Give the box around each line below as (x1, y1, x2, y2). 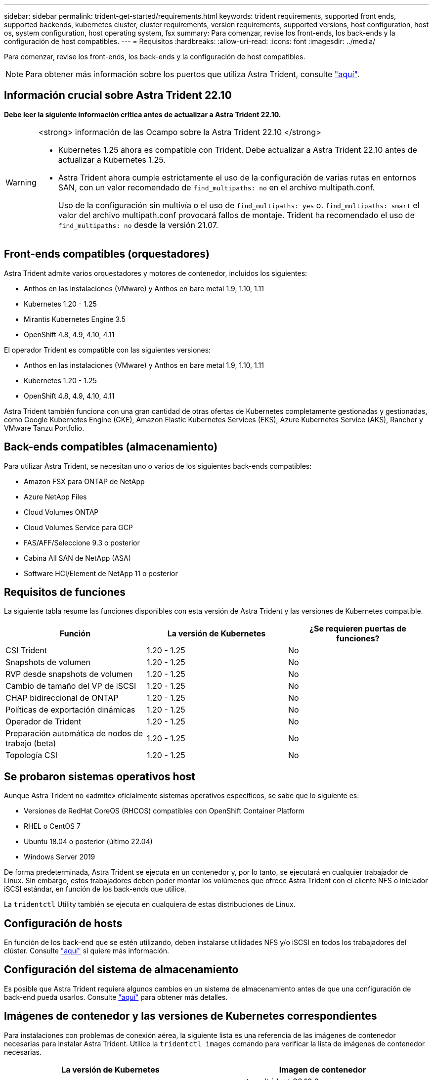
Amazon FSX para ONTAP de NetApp (24, 477, 145, 486)
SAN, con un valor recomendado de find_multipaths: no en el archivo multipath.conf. (58, 182, 375, 192)
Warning (5, 177, 37, 187)
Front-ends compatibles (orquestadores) (4, 248, 210, 261)
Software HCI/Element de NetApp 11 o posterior (24, 569, 178, 578)
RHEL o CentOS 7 (24, 822, 81, 831)
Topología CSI (5, 750, 57, 761)
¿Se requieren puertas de (309, 624, 406, 634)
